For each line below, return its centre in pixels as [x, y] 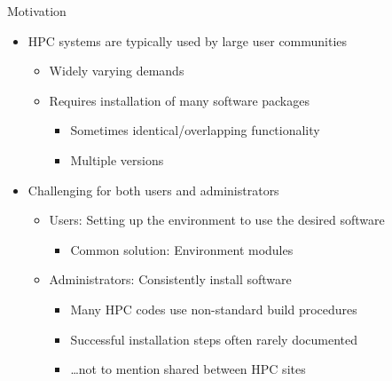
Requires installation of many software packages [179, 100]
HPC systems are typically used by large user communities [188, 40]
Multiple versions [117, 159]
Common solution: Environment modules [182, 249]
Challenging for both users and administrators [153, 190]
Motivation [37, 11]
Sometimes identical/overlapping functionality [195, 130]
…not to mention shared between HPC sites [188, 369]
